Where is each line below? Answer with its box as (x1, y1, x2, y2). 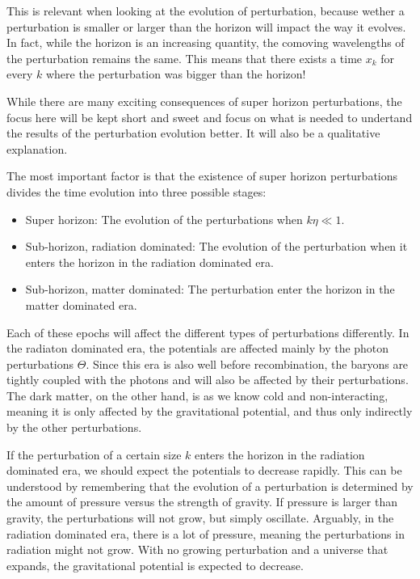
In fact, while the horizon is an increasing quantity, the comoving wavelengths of (6, 34, 405, 51)
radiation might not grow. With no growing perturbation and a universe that (6, 541, 388, 558)
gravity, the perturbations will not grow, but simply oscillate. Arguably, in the (6, 509, 394, 526)
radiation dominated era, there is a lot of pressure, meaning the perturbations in (6, 525, 405, 542)
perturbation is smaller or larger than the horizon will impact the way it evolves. (6, 18, 406, 35)
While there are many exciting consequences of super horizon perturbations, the (6, 92, 402, 109)
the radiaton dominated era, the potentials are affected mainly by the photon (6, 340, 389, 357)
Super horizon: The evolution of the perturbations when (25, 210, 303, 227)
